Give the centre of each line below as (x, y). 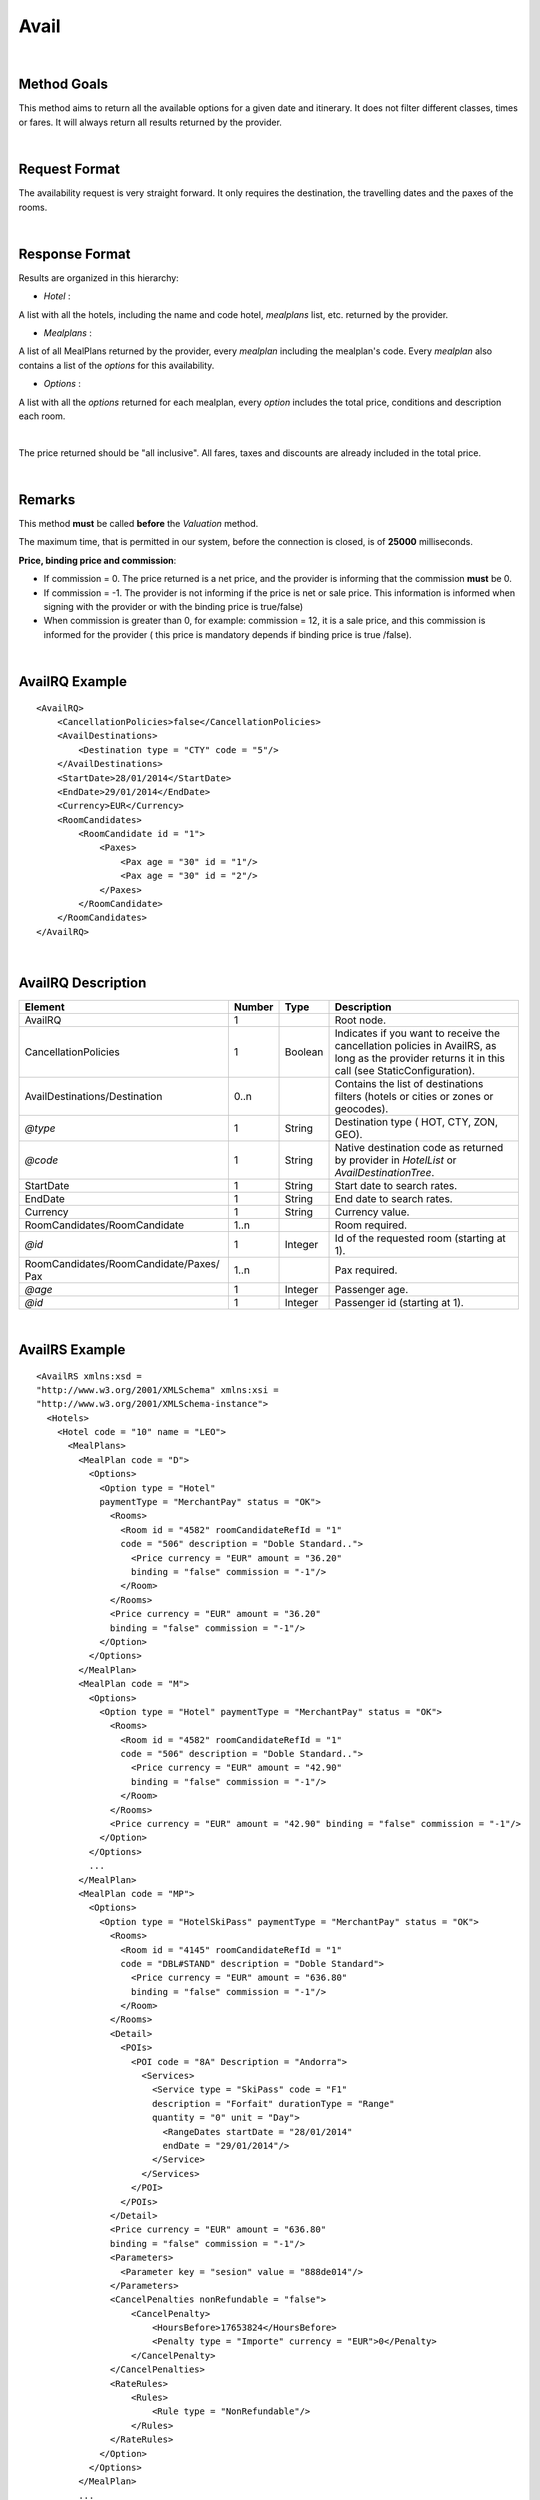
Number (253, 1007)
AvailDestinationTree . (384, 1173)
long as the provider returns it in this (419, 1058)
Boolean (304, 1052)
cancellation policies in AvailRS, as (415, 1046)
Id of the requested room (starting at (420, 1238)
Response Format (74, 253)
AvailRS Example (72, 1349)
